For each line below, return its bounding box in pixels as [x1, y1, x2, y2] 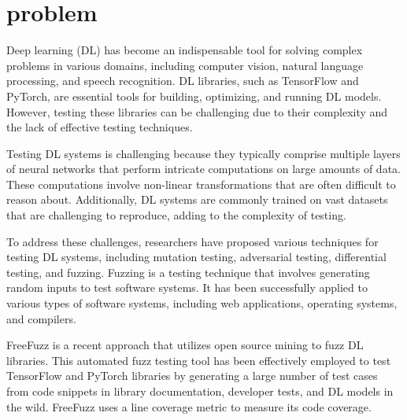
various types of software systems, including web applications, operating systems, [6, 295, 398, 311]
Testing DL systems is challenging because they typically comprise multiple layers [6, 145, 401, 161]
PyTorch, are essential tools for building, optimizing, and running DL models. [6, 87, 382, 104]
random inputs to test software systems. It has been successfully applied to [6, 279, 368, 296]
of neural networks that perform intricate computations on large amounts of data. [6, 160, 401, 177]
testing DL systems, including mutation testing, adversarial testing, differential [6, 249, 387, 265]
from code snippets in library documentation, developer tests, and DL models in [6, 383, 394, 399]
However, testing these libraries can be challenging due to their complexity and [6, 103, 388, 120]
